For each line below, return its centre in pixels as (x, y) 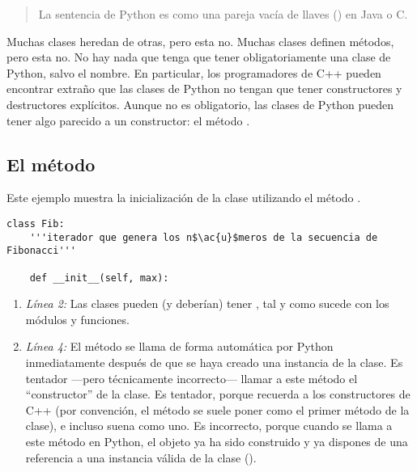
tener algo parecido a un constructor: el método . (128, 120)
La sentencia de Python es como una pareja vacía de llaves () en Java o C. (223, 14)
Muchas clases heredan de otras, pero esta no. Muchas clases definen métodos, (200, 41)
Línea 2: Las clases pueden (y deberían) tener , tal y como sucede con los (207, 303)
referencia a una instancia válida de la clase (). (141, 457)
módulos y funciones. (77, 319)
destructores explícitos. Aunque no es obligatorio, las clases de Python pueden (200, 104)
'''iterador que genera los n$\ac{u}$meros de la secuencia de (204, 237)
